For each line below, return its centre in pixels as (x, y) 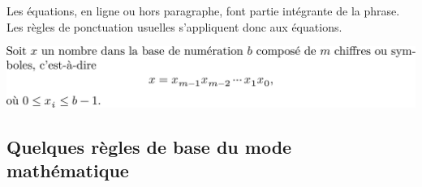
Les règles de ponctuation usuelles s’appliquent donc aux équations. (174, 26)
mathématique (68, 170)
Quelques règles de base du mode (149, 146)
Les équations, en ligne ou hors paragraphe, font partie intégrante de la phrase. (203, 11)
